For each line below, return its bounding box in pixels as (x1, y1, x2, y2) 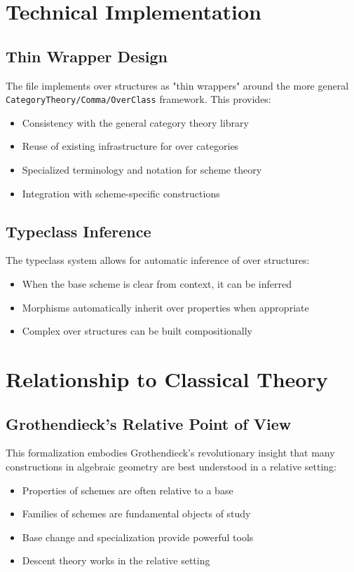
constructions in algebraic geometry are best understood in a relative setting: (6, 459, 336, 473)
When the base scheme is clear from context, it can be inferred (22, 277, 292, 291)
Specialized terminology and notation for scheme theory (22, 162, 262, 177)
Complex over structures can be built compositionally (22, 323, 252, 338)
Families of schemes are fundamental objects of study (22, 506, 251, 521)
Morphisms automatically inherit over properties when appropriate (22, 300, 309, 314)
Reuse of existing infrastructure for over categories (22, 139, 239, 153)
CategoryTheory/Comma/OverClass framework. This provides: (6, 92, 271, 106)
